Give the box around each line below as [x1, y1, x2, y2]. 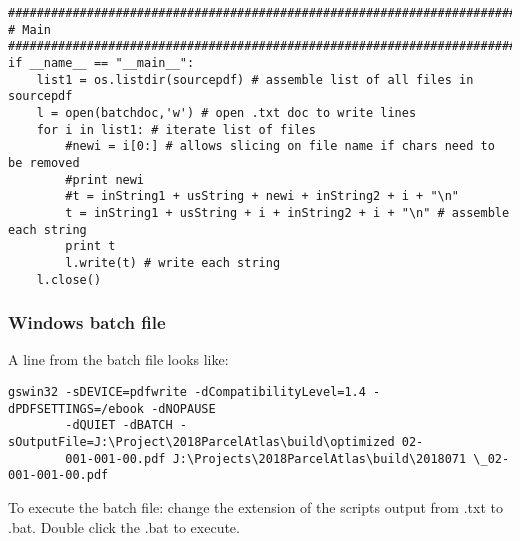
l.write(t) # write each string [65, 255, 281, 270]
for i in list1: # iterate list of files [36, 122, 316, 137]
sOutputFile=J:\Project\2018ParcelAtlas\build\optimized [8, 434, 395, 449]
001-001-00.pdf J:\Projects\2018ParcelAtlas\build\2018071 [65, 451, 467, 466]
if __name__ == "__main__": [8, 55, 195, 70]
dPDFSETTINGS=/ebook [8, 401, 145, 416]
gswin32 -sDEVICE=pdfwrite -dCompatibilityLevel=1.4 [8, 384, 366, 399]
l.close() [36, 272, 102, 287]
